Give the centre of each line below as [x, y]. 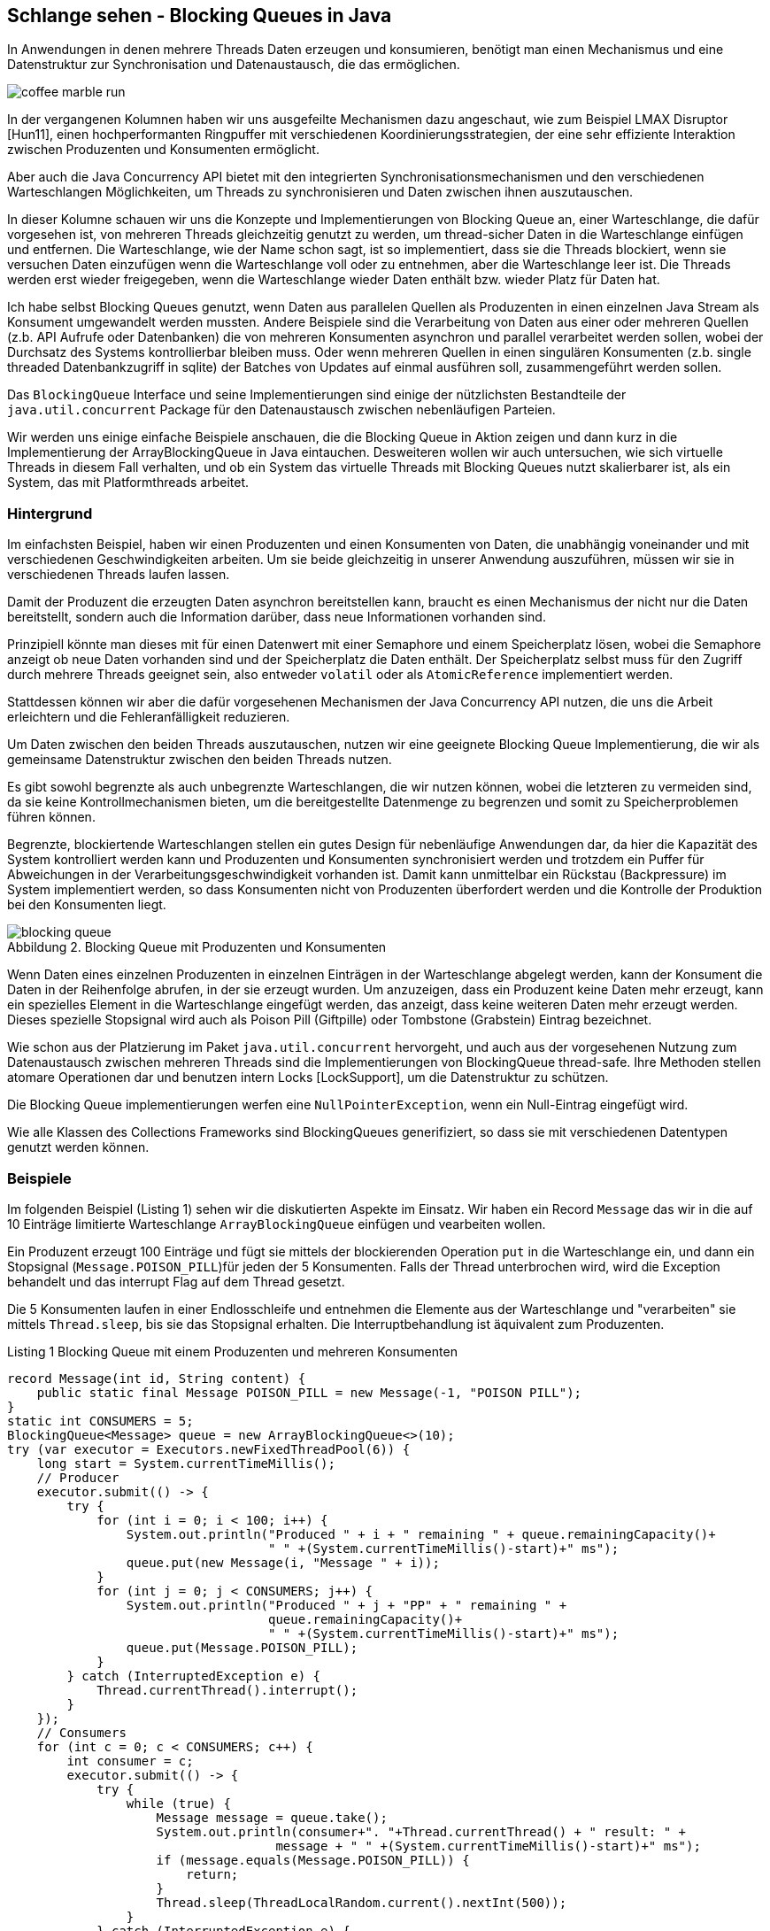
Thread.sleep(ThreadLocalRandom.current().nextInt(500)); [362, 1902]
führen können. [51, 817]
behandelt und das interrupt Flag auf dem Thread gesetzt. [176, 1281]
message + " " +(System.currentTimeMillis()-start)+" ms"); [488, 1846]
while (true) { [178, 1803]
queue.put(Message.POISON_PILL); [242, 1647]
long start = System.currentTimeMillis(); [186, 1463]
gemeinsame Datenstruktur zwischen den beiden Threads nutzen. [200, 760]
